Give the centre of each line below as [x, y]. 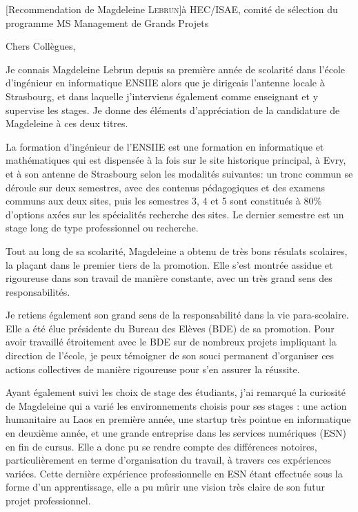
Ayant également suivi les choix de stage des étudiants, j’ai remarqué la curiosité [176, 392]
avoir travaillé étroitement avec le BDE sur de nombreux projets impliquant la [171, 342]
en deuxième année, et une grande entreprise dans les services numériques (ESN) [176, 433]
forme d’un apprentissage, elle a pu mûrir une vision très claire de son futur [166, 487]
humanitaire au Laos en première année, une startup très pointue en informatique [178, 419]
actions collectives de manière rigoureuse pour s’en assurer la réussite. [153, 369]
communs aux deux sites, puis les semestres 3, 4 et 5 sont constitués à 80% [164, 201]
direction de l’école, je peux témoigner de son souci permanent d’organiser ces [170, 355]
